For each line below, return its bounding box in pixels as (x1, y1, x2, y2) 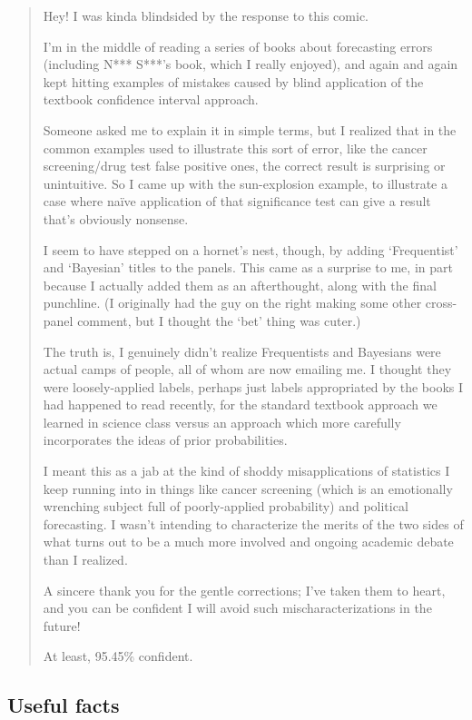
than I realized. (43, 550, 128, 569)
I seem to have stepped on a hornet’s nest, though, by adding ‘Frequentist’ (43, 240, 458, 259)
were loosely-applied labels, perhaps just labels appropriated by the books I (43, 377, 464, 396)
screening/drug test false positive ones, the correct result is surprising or (43, 156, 446, 175)
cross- (425, 293, 457, 312)
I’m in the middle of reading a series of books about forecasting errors (43, 36, 433, 55)
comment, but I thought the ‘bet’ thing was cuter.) (77, 311, 361, 330)
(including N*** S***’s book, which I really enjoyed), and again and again (43, 54, 458, 74)
